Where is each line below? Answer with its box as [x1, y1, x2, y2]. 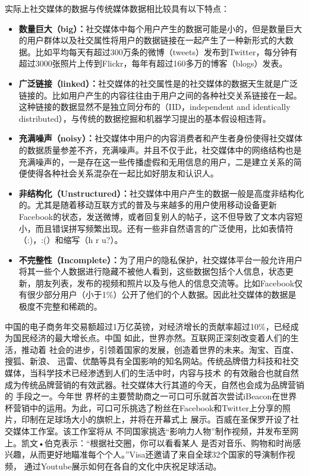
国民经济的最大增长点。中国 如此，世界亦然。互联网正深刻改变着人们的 [12, 332, 291, 344]
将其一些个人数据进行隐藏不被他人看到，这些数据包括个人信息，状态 [18, 265, 285, 278]
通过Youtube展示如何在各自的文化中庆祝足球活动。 [24, 459, 222, 472]
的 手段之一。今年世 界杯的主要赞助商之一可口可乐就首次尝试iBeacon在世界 [5, 390, 297, 402]
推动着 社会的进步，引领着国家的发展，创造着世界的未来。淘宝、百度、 [21, 343, 299, 355]
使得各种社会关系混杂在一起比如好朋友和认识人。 [27, 167, 219, 179]
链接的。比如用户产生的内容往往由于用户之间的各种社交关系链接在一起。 [18, 89, 302, 101]
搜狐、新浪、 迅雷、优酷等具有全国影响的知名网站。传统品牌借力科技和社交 [5, 355, 299, 367]
